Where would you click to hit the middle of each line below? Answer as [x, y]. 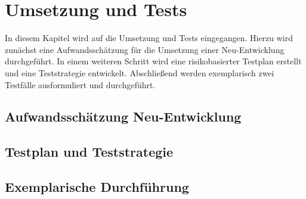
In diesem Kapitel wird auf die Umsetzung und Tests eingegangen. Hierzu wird [149, 38]
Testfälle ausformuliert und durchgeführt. [80, 84]
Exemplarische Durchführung [97, 187]
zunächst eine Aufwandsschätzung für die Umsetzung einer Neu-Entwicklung [145, 49]
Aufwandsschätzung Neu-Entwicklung [123, 116]
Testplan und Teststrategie [89, 152]
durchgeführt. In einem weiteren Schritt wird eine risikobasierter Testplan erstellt [153, 61]
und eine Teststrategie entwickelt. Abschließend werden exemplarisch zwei [140, 72]
